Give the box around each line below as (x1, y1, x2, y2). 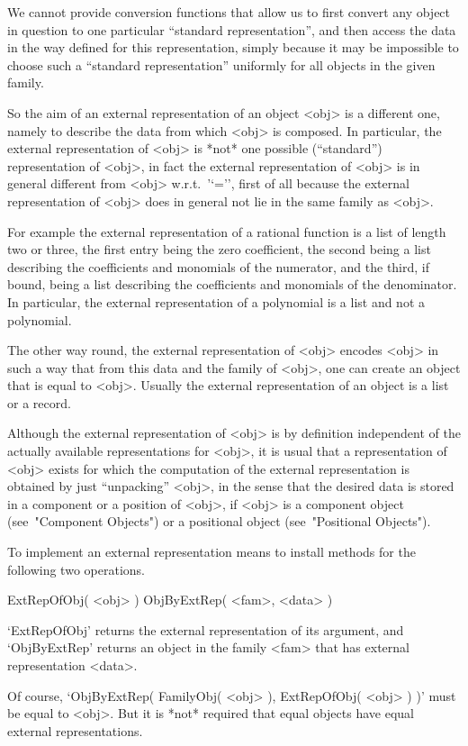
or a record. (7, 393, 71, 412)
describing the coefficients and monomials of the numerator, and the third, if (7, 257, 430, 276)
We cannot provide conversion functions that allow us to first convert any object (7, 3, 451, 21)
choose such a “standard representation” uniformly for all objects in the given (7, 55, 436, 74)
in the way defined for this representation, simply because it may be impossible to (7, 38, 459, 57)
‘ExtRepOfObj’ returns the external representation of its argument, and (7, 620, 404, 639)
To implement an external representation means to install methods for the (7, 542, 416, 561)
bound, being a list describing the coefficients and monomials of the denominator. (7, 275, 457, 294)
